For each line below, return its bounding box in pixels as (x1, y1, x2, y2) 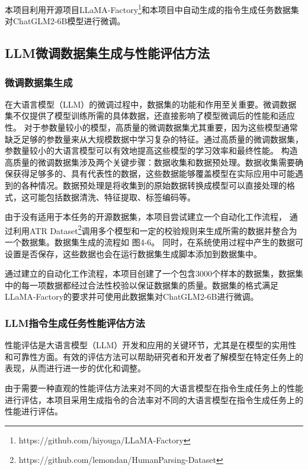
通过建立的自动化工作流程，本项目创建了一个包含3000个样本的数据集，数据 (5, 267, 295, 280)
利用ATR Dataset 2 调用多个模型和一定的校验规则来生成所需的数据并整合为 (12, 222, 297, 236)
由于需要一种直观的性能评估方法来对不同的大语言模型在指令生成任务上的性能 (5, 382, 303, 394)
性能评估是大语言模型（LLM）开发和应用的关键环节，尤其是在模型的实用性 (5, 339, 297, 351)
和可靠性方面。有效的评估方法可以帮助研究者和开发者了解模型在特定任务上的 (5, 350, 303, 362)
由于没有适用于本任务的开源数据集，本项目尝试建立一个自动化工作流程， (5, 210, 287, 223)
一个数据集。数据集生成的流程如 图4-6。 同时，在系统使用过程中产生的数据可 (5, 236, 303, 248)
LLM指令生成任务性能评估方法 (5, 315, 145, 330)
